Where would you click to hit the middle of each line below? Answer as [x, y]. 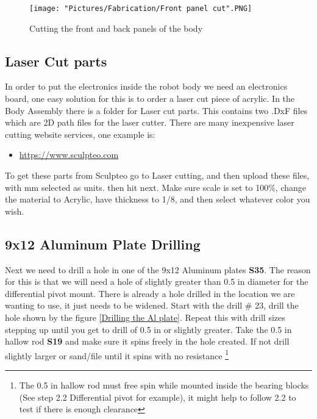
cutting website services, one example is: [80, 134]
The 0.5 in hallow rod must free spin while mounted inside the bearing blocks [164, 385]
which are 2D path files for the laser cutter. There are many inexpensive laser [150, 122]
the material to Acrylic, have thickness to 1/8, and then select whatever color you [158, 199]
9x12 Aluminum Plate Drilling [103, 244]
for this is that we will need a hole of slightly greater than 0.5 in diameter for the [157, 281]
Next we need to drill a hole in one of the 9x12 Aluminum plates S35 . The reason [158, 269]
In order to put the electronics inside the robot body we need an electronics [146, 86]
